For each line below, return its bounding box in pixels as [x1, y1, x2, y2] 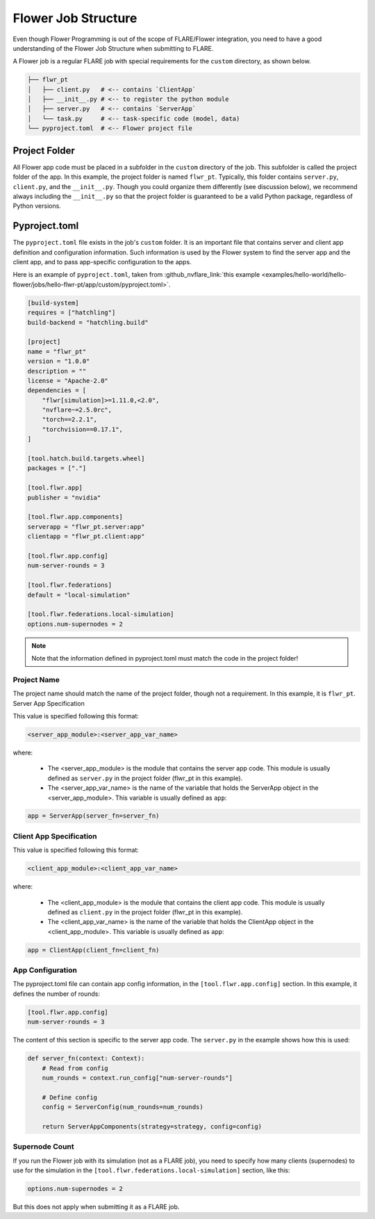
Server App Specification [12, 699, 85, 707]
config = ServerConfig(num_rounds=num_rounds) [42, 1103, 204, 1111]
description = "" [27, 367, 87, 375]
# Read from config [42, 1064, 109, 1072]
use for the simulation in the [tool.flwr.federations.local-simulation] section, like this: [12, 1166, 290, 1174]
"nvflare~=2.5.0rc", [42, 406, 112, 414]
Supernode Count [12, 1142, 74, 1152]
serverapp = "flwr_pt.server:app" [27, 522, 145, 531]
